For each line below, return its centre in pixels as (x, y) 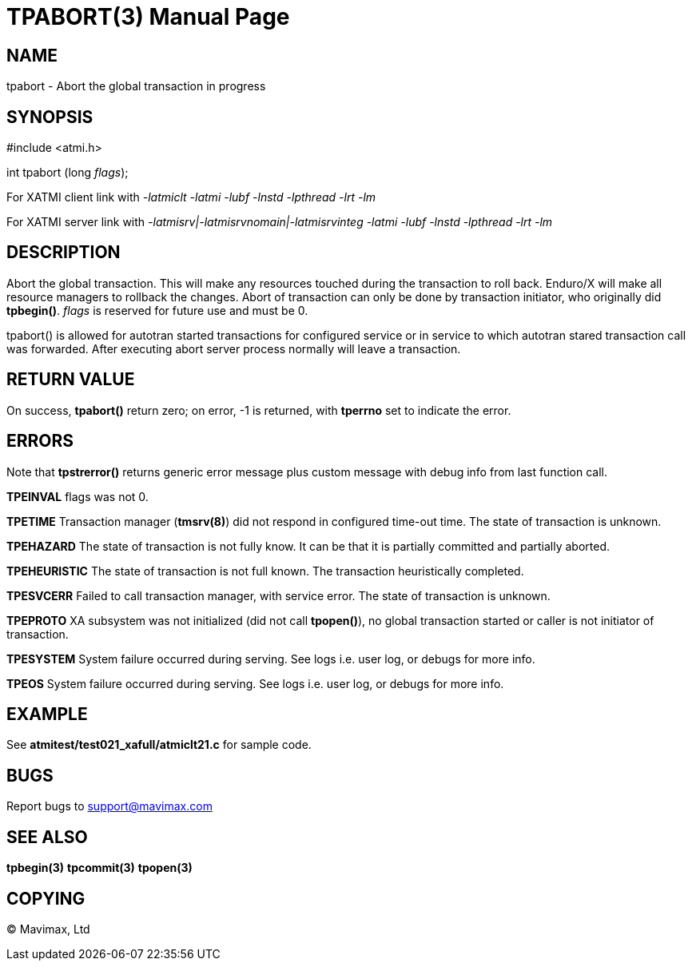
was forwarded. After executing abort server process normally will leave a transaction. (234, 348)
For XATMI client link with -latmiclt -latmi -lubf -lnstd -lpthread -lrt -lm (191, 197)
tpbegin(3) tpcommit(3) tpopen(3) (99, 868)
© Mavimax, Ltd (48, 929)
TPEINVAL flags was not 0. (78, 496)
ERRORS (40, 441)
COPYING (46, 898)
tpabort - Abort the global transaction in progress (136, 86)
